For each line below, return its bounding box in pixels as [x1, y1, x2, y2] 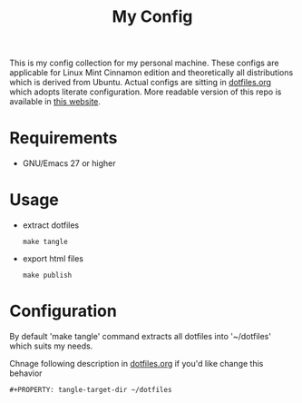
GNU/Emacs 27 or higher [22, 158, 116, 169]
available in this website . [9, 96, 102, 107]
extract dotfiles [22, 220, 80, 231]
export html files [22, 253, 84, 264]
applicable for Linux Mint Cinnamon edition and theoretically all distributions [9, 67, 294, 78]
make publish [22, 270, 73, 280]
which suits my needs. [9, 340, 93, 351]
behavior [9, 368, 43, 378]
